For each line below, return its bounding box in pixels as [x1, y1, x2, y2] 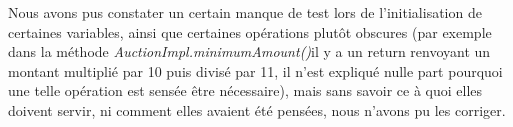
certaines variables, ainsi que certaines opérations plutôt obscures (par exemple [8, 21, 492, 42]
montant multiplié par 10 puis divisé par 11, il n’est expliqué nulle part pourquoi [8, 60, 503, 81]
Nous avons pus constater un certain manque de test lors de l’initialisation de [8, 2, 482, 22]
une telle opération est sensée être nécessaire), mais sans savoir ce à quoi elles [8, 80, 483, 101]
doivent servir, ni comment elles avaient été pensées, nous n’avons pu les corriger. [8, 99, 506, 120]
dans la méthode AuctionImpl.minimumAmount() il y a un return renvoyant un [8, 41, 491, 62]
